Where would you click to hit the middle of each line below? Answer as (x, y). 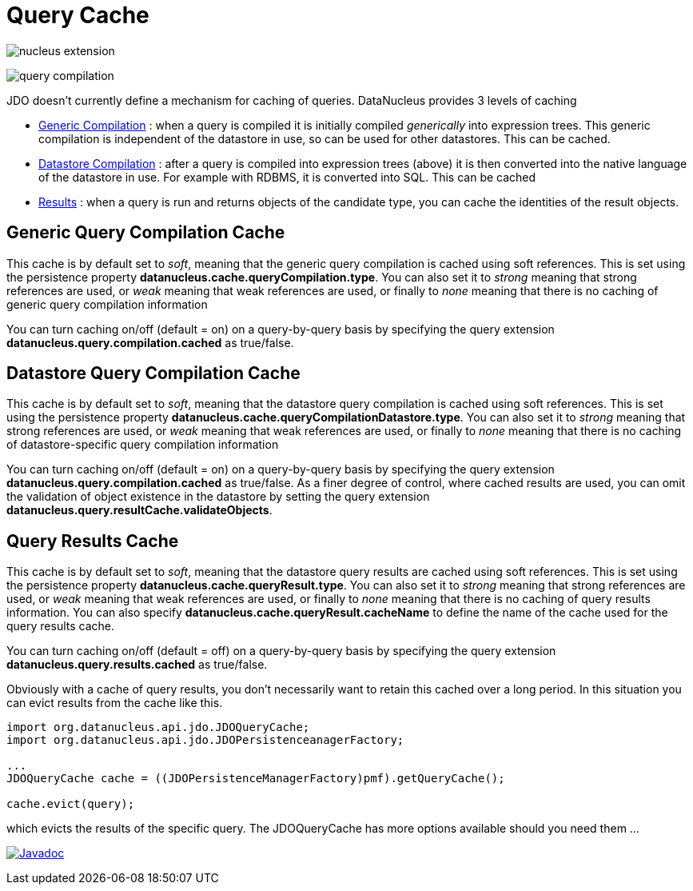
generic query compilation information (107, 304)
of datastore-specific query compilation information (143, 445)
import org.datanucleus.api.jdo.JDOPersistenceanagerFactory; (205, 740)
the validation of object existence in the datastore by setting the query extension (218, 497)
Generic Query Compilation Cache (146, 233)
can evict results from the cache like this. (115, 703)
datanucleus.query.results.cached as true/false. (137, 665)
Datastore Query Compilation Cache (153, 374)
